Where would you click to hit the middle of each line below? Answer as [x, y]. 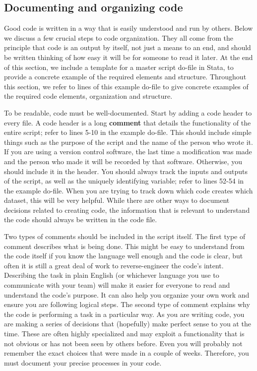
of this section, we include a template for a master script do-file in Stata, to [119, 67]
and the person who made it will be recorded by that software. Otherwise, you [123, 161]
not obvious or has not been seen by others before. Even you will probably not [123, 343]
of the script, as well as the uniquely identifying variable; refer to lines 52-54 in [124, 181]
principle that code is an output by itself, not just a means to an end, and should [128, 47]
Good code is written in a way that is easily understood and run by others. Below [128, 28]
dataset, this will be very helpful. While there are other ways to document [117, 200]
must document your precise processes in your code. [83, 362]
